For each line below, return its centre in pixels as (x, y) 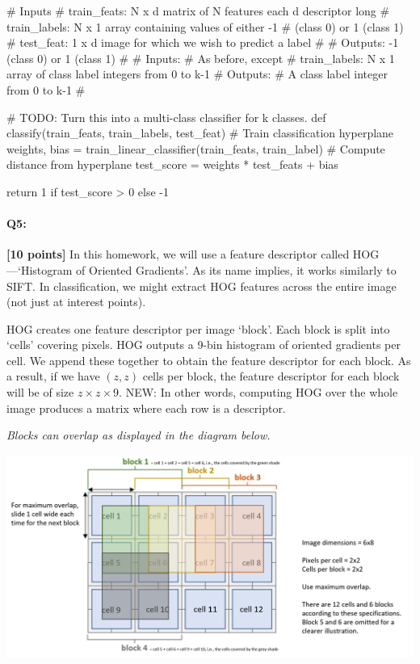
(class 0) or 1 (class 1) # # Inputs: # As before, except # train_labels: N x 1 (201, 58)
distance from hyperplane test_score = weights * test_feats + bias (172, 164)
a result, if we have (53, 376)
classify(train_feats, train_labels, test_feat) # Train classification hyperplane (200, 133)
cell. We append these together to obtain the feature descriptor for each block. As (209, 360)
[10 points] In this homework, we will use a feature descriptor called (178, 254)
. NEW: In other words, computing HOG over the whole (258, 392)
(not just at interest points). (76, 302)
